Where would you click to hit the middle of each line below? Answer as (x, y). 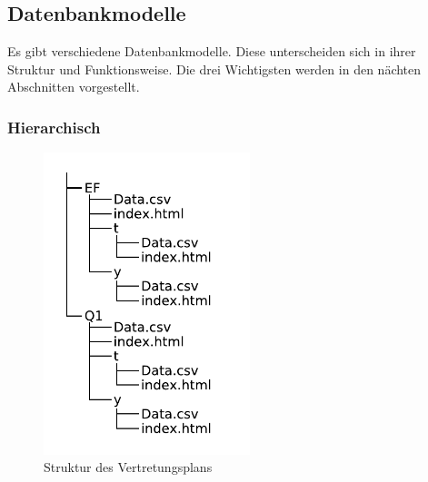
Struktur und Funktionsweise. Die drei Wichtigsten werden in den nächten (214, 69)
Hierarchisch (54, 127)
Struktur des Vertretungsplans (128, 467)
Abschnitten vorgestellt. (74, 87)
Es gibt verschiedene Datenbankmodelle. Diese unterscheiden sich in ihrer (212, 51)
